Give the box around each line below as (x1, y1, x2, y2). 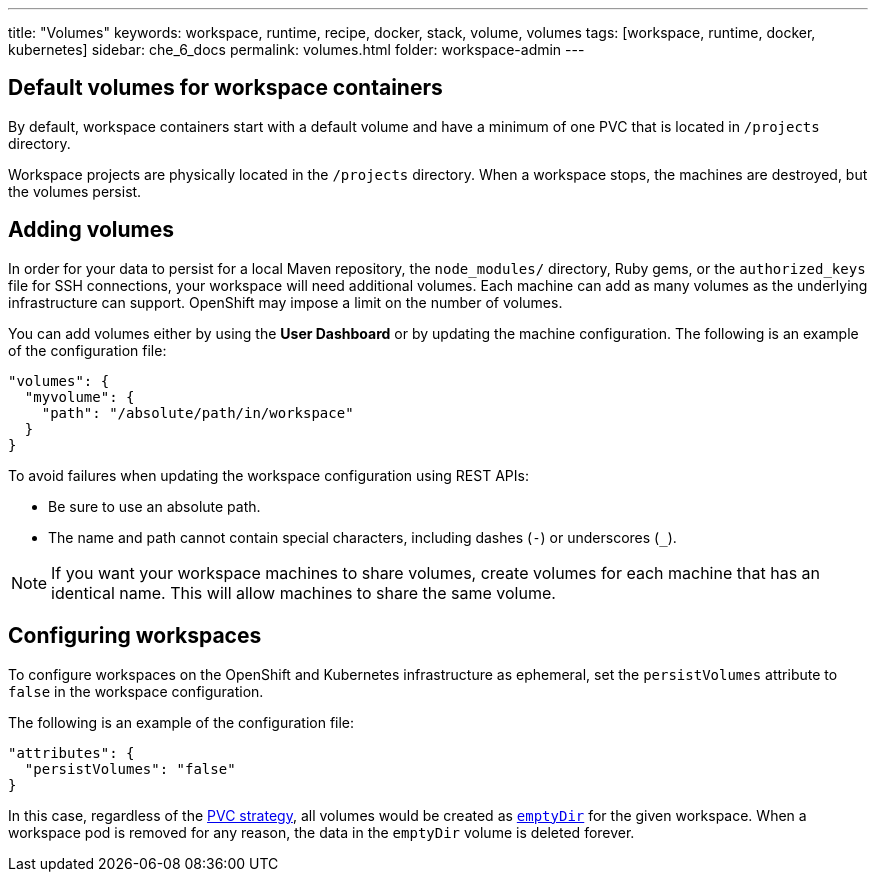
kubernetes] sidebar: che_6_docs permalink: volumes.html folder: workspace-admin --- (8, 41, 585, 58)
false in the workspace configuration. (8, 682, 264, 700)
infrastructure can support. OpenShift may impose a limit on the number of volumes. (8, 293, 563, 311)
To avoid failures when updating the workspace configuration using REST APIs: (8, 466, 529, 484)
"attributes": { (8, 744, 135, 761)
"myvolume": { (24, 388, 135, 405)
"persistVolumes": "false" (24, 760, 236, 777)
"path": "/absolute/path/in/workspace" (41, 404, 354, 421)
